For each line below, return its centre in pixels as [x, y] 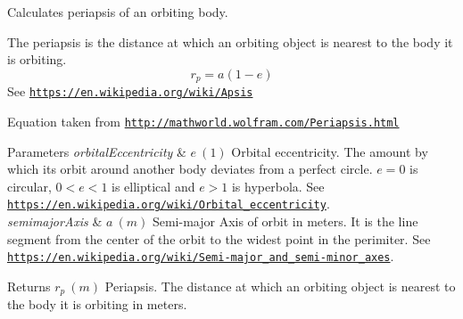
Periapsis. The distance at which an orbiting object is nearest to [280, 286]
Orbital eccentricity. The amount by [330, 151]
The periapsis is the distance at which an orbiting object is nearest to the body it [230, 41]
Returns [29, 286]
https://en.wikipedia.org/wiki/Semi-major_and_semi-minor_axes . [201, 256]
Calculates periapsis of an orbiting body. [118, 12]
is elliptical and [153, 186]
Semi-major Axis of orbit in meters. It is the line [285, 221]
